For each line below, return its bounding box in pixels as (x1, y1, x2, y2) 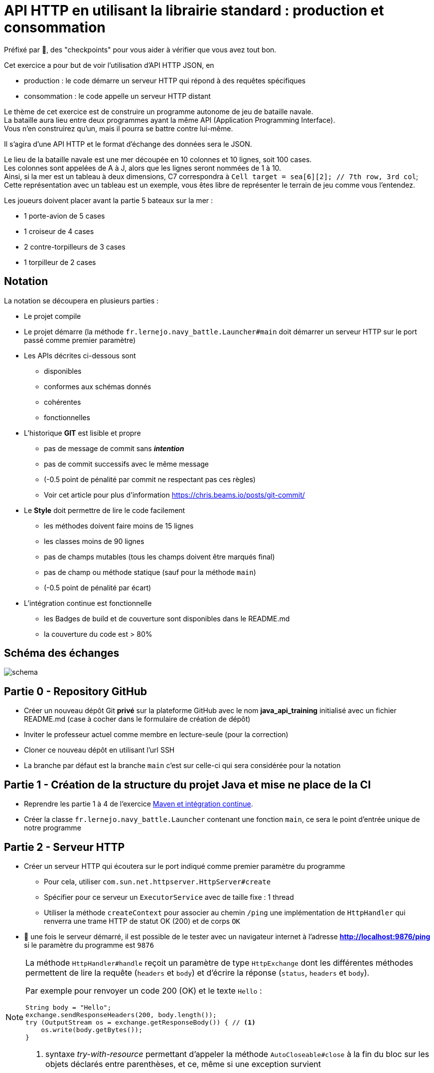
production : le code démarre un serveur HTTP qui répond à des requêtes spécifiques (24, 76, 306, 85)
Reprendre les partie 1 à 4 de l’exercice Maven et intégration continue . (24, 800, 253, 808)
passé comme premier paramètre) (24, 335, 136, 344)
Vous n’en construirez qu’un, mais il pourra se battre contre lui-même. (4, 124, 233, 133)
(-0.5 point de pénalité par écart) (44, 583, 151, 592)
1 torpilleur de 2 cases (24, 258, 96, 267)
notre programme (24, 823, 81, 832)
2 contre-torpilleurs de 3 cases (24, 242, 126, 251)
